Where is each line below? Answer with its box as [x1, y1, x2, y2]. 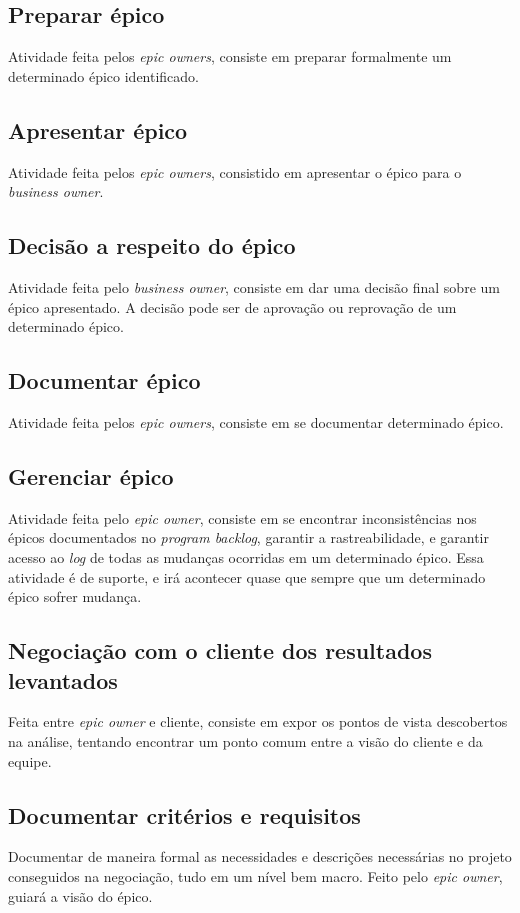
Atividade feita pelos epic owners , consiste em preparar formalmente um [8, 46, 452, 67]
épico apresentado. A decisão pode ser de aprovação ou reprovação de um [8, 296, 457, 317]
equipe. [8, 750, 52, 771]
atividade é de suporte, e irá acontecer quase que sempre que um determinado [8, 566, 486, 587]
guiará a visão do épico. [8, 885, 153, 906]
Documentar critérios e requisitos [8, 799, 361, 830]
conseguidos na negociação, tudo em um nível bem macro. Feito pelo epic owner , [8, 865, 503, 886]
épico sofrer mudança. [8, 586, 142, 607]
